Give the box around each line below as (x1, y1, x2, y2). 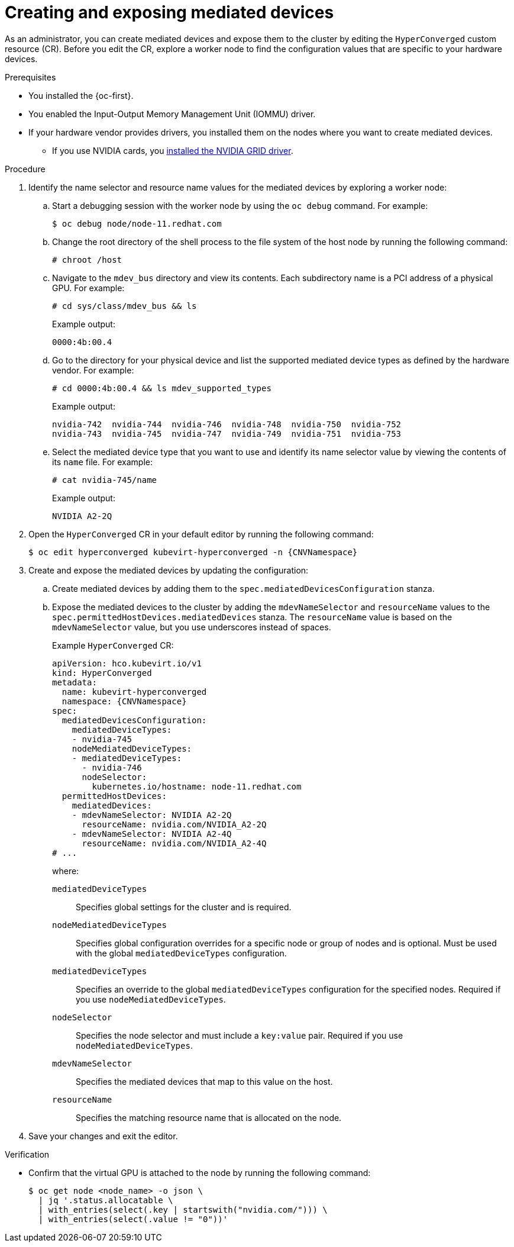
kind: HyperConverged (52, 668, 152, 678)
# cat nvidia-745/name (52, 475, 157, 485)
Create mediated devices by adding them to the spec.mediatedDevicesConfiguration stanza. (52, 583, 435, 594)
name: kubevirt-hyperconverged (62, 687, 207, 697)
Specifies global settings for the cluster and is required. (76, 901, 292, 912)
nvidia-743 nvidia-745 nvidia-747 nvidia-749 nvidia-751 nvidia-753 (52, 428, 402, 439)
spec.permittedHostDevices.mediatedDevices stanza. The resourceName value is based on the (52, 611, 452, 622)
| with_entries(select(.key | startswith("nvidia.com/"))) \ (38, 1204, 328, 1214)
